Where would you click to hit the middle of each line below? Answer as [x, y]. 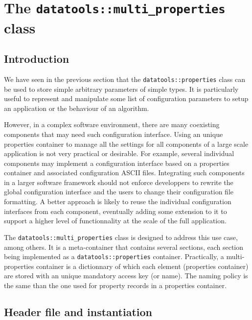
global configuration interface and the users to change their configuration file [119, 192]
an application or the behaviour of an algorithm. [77, 108]
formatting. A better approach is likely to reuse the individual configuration [118, 201]
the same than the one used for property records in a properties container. [115, 285]
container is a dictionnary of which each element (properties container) [142, 266]
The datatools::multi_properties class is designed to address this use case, [121, 237]
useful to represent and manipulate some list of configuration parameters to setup [126, 98]
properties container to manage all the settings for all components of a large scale [126, 144]
